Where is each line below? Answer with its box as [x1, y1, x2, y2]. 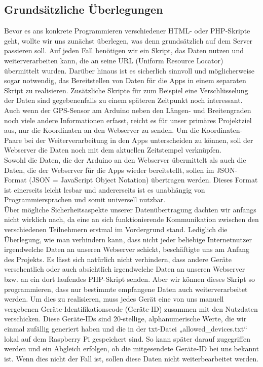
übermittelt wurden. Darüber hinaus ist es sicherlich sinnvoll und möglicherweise [4, 65, 255, 76]
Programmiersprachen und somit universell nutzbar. [4, 194, 166, 205]
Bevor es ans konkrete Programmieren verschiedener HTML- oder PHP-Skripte [4, 25, 250, 36]
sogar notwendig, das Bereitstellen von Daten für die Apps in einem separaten [4, 75, 246, 86]
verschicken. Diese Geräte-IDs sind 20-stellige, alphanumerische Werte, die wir [4, 313, 247, 324]
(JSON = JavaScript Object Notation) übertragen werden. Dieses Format [29, 174, 258, 185]
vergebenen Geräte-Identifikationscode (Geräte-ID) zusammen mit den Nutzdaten [4, 303, 258, 314]
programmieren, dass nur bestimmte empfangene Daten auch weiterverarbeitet [4, 283, 248, 294]
